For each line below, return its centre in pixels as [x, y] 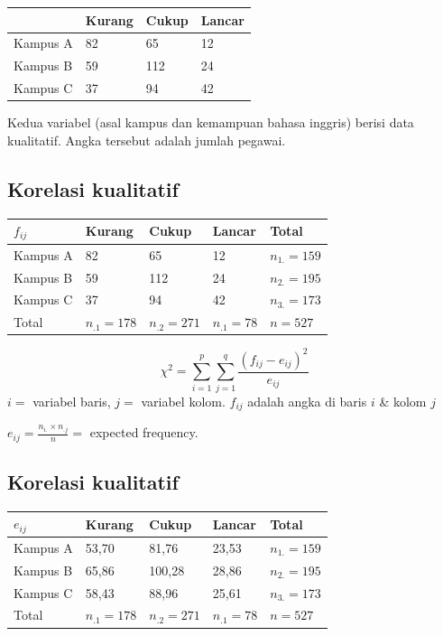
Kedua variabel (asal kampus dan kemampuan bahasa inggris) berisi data [211, 122]
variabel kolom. [183, 401]
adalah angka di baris [307, 401]
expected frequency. [144, 432]
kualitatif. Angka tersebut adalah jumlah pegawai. [147, 140]
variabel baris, [72, 401]
